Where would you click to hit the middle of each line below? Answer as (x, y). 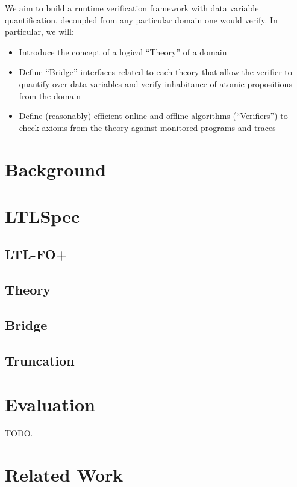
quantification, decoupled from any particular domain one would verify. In (141, 20)
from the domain (50, 95)
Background (56, 169)
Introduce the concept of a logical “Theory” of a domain (123, 51)
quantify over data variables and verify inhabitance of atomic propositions (155, 83)
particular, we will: (39, 32)
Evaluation (50, 404)
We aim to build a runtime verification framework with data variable (132, 8)
